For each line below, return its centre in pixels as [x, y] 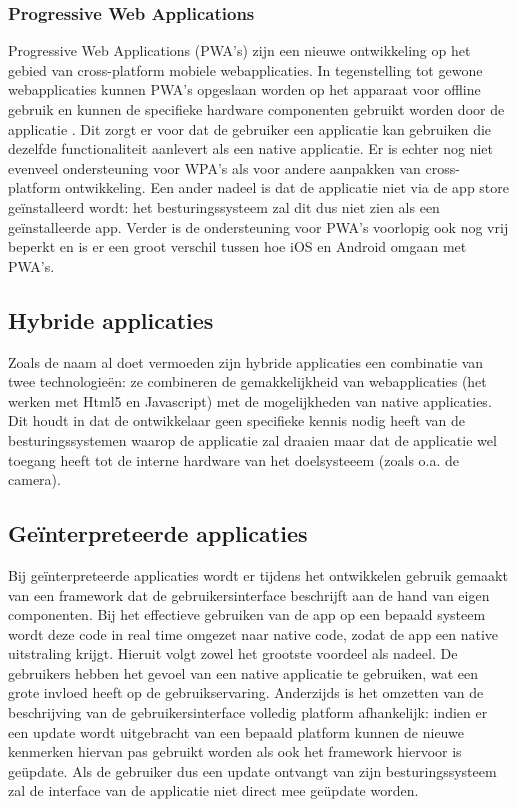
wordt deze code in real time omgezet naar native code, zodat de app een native [253, 633]
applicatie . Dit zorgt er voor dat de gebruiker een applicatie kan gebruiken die [250, 128]
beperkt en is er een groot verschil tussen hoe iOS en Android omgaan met [237, 246]
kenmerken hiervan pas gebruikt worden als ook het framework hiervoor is [235, 751]
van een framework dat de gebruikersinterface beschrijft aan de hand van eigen [249, 594]
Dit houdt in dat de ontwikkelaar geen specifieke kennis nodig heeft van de [236, 420]
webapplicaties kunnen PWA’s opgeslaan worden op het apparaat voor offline [244, 89]
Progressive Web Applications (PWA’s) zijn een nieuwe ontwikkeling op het [239, 50]
